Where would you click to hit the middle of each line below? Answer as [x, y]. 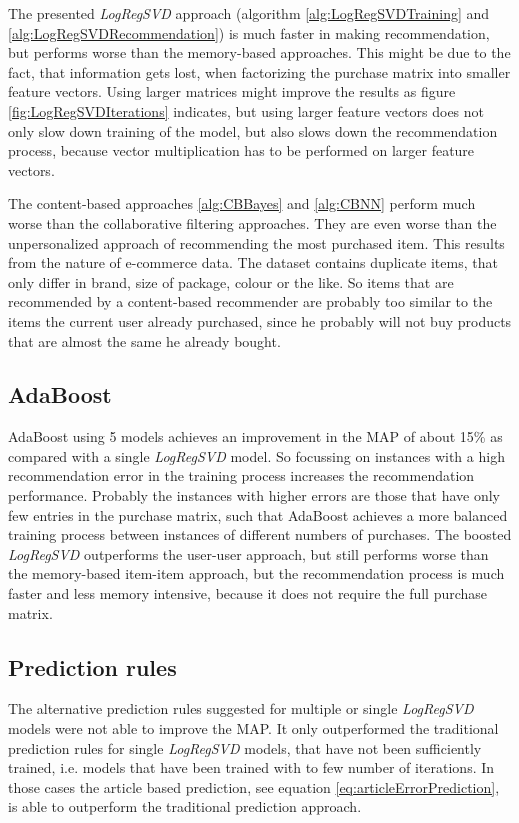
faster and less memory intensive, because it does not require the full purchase [248, 593]
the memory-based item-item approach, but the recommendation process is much [256, 573]
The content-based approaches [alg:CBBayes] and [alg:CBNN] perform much [242, 203]
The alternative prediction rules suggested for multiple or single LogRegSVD [241, 708]
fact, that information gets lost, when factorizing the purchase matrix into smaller [259, 71]
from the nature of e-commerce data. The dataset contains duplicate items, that [253, 262]
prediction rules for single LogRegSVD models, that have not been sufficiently [245, 747]
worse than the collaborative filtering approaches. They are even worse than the [252, 222]
